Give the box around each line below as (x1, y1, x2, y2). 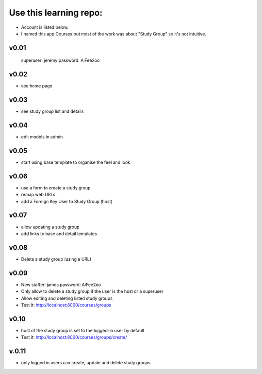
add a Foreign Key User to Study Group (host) (21, 198, 113, 204)
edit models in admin (21, 134, 63, 140)
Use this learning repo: (9, 7, 103, 18)
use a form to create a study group (21, 185, 91, 190)
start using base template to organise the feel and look (21, 159, 131, 165)
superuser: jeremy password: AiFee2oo (21, 57, 100, 63)
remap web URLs (21, 192, 56, 198)
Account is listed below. (21, 24, 69, 30)
